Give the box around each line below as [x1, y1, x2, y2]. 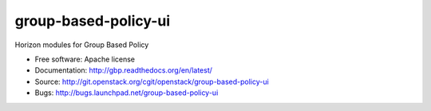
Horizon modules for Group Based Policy [14, 40, 149, 50]
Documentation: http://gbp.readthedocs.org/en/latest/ [34, 65, 213, 75]
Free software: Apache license [34, 54, 136, 64]
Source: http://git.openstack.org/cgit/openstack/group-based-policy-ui [34, 77, 269, 86]
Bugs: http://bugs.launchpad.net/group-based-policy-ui [34, 88, 219, 97]
